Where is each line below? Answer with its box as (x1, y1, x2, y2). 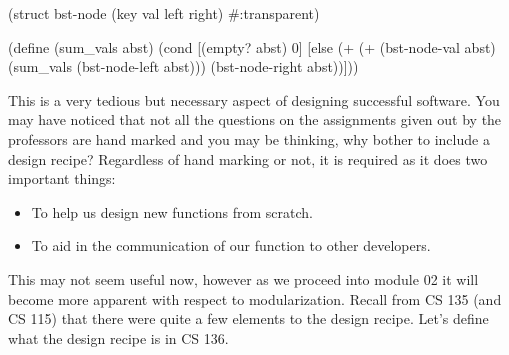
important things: (8, 168, 116, 189)
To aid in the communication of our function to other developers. (31, 235, 431, 256)
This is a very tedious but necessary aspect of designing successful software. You (8, 89, 500, 110)
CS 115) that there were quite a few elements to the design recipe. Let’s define (8, 308, 489, 329)
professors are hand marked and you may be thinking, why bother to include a (8, 128, 490, 149)
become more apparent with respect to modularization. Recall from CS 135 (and (8, 288, 502, 309)
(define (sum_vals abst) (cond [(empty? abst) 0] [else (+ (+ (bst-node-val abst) (8, 36, 496, 57)
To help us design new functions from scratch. (31, 201, 313, 222)
